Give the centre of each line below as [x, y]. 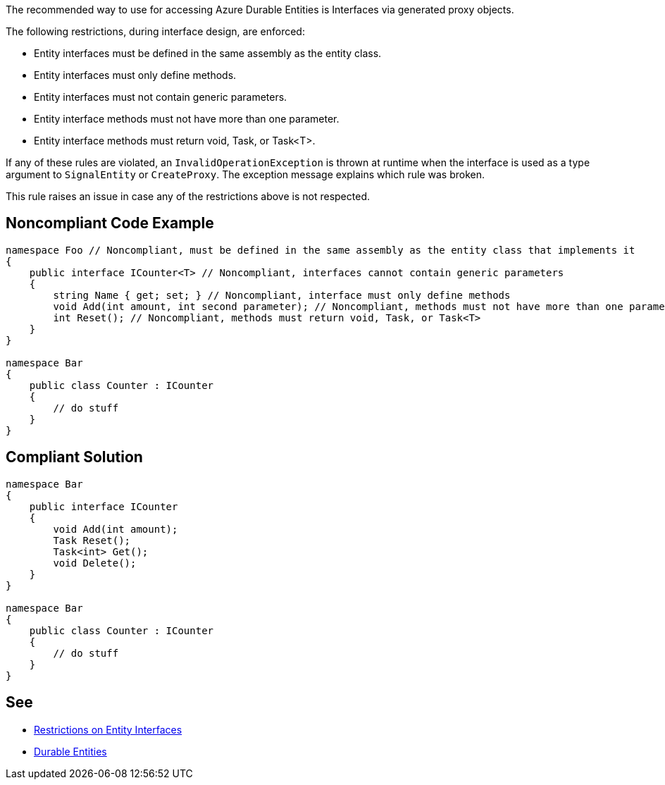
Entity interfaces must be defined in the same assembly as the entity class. [208, 53]
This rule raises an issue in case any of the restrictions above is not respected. [188, 196]
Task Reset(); [92, 540]
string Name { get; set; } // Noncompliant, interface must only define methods [282, 295]
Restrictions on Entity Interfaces [108, 729]
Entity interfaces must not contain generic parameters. [161, 97]
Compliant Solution [74, 457]
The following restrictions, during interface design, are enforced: [155, 31]
